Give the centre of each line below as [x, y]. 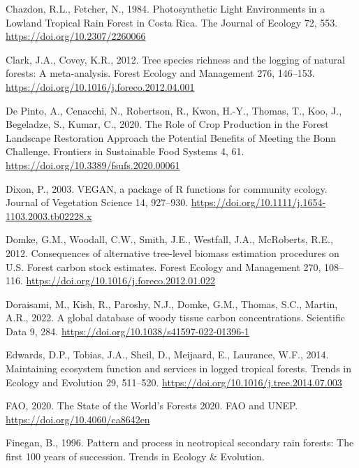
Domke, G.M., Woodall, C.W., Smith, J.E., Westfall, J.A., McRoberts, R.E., [169, 239]
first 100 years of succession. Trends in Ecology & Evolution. [135, 456]
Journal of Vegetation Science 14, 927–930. [97, 202]
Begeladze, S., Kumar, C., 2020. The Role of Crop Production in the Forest [167, 124]
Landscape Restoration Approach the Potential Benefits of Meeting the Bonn [171, 137]
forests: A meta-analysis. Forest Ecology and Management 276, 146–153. [160, 73]
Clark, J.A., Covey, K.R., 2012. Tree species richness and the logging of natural [175, 59]
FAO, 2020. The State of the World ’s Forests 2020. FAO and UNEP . [152, 405]
